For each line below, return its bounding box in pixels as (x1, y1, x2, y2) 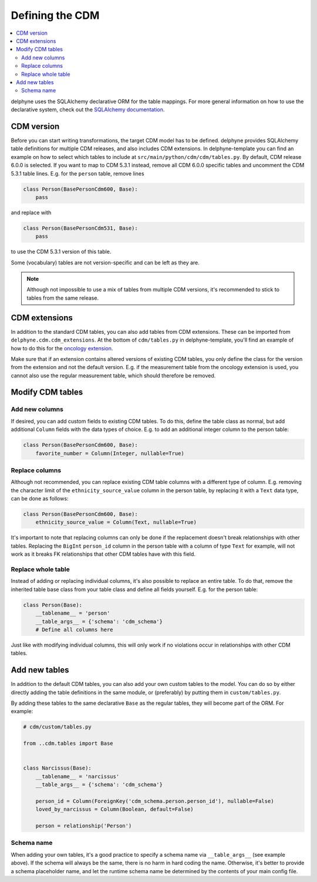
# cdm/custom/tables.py (23, 724, 92, 730)
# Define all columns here (35, 626, 114, 633)
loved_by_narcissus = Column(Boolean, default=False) (35, 806, 194, 813)
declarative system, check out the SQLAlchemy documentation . (11, 106, 165, 113)
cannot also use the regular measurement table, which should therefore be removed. (11, 372, 216, 379)
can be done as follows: (11, 495, 69, 502)
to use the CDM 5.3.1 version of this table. (11, 248, 112, 256)
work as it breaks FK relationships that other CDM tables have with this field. (11, 551, 196, 558)
